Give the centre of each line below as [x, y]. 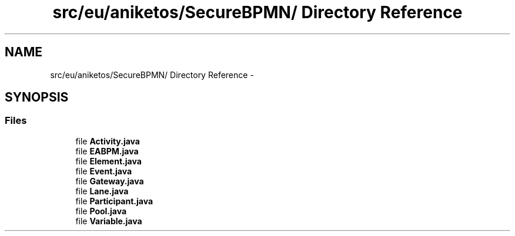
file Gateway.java [110, 181]
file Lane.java [102, 191]
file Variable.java [109, 221]
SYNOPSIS [37, 97]
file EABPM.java [107, 151]
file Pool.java [101, 211]
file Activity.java [108, 141]
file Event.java [104, 171]
